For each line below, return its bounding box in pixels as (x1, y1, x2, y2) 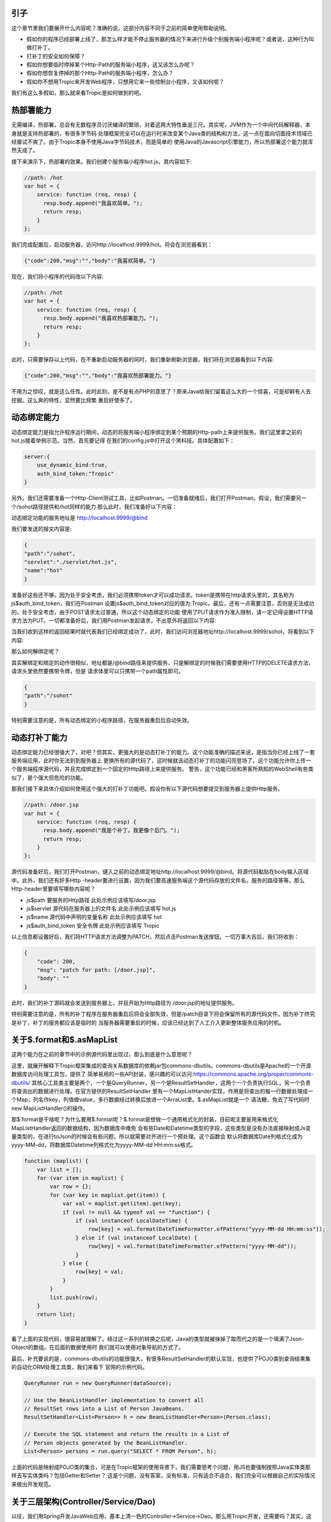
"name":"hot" (24, 567, 63, 574)
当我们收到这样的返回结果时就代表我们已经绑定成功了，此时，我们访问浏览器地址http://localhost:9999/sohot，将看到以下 (11, 628, 315, 636)
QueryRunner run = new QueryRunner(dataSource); (24, 1380, 172, 1386)
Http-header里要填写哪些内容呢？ (11, 885, 96, 893)
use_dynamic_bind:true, (37, 461, 108, 469)
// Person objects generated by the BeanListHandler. (24, 1439, 188, 1446)
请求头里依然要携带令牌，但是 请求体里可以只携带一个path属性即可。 (11, 667, 184, 675)
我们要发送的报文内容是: (11, 525, 72, 533)
